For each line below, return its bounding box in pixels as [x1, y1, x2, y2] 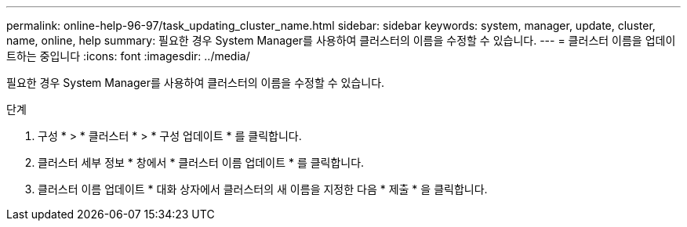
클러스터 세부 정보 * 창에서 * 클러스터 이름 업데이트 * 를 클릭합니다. [38, 156, 365, 169]
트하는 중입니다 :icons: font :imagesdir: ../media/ [6, 49, 250, 63]
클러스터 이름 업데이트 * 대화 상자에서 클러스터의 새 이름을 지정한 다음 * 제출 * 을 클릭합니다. [38, 182, 488, 196]
